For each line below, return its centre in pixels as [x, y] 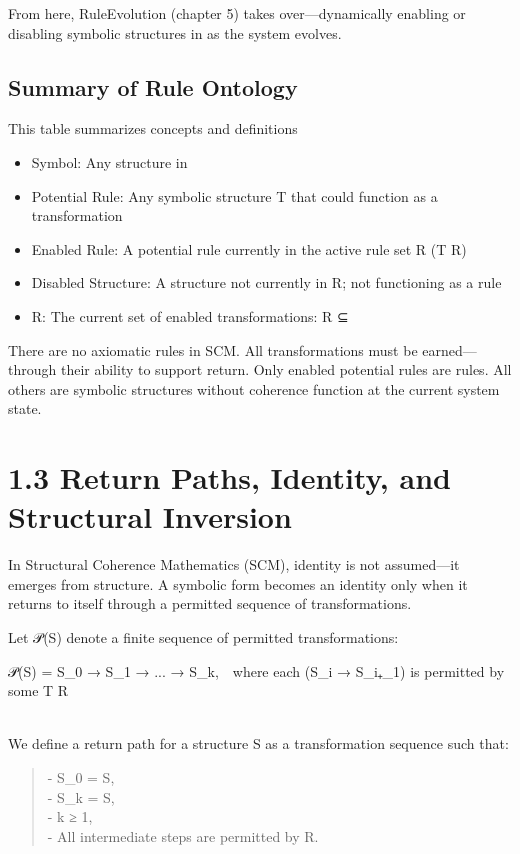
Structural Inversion [150, 516]
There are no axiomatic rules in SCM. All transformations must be [213, 349]
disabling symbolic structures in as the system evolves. [175, 32]
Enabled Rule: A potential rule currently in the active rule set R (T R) [249, 248]
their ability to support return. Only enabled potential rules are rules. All [286, 369]
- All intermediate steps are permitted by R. [183, 835]
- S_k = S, [81, 796]
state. [25, 408]
